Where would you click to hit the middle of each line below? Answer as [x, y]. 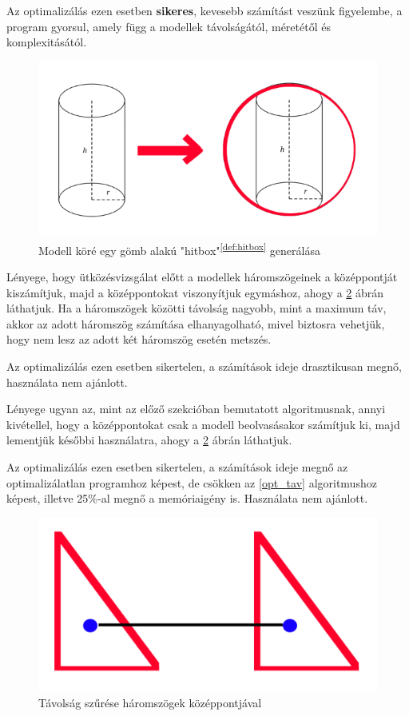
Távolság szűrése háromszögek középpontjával [150, 703]
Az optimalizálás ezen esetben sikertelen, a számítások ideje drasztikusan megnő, [204, 366]
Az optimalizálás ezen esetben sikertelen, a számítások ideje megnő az [177, 467]
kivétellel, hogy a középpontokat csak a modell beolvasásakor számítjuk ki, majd [203, 424]
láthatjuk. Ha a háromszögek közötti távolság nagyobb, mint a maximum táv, [197, 308]
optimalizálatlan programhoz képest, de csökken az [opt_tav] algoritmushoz [192, 482]
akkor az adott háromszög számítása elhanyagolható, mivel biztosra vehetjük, [196, 323]
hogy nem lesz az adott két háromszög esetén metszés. [139, 339]
